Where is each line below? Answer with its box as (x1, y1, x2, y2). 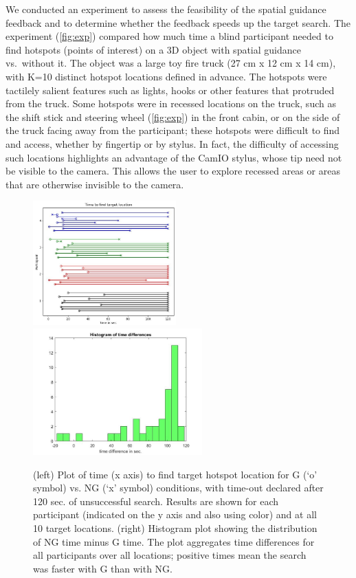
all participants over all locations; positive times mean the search (33, 548, 307, 562)
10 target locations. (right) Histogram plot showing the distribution (33, 521, 318, 535)
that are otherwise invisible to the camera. (5, 177, 184, 191)
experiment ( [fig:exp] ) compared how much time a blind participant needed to (5, 29, 333, 43)
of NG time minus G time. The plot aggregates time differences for (33, 534, 315, 548)
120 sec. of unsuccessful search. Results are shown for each (33, 493, 279, 508)
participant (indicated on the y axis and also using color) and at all (33, 507, 317, 522)
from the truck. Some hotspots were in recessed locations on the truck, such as (5, 96, 336, 111)
